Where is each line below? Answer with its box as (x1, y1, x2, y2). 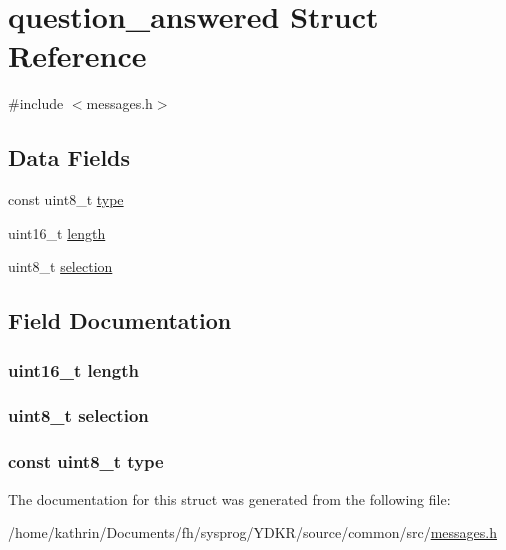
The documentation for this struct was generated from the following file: (8, 488, 451, 509)
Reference (8, 35, 147, 76)
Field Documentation (8, 305, 232, 336)
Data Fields (8, 142, 131, 173)
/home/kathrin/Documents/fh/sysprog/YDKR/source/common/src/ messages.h (8, 522, 498, 543)
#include (8, 93, 64, 114)
